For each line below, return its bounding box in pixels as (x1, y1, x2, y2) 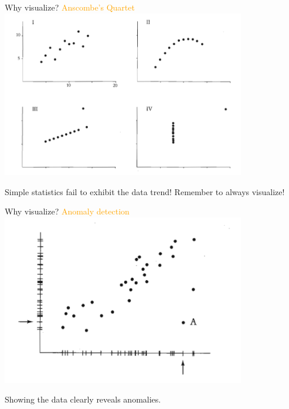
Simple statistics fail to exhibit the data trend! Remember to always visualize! (5, 185, 285, 197)
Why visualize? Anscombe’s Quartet (5, 1, 135, 13)
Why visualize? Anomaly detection (5, 205, 130, 217)
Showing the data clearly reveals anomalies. (5, 393, 161, 405)
